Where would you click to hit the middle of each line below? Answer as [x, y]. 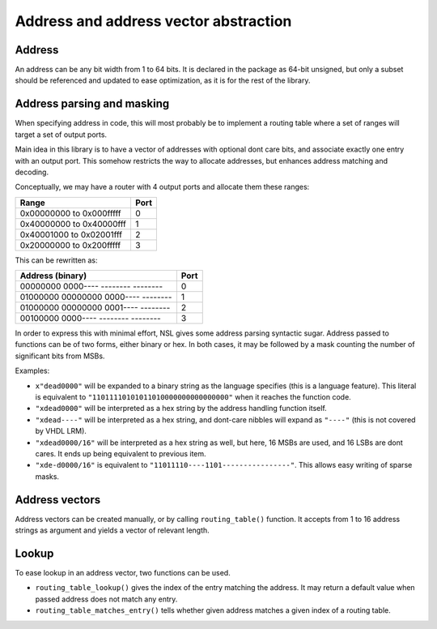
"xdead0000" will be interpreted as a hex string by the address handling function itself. [181, 409]
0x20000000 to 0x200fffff [70, 245]
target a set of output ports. [61, 135]
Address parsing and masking [92, 104]
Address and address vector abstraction [153, 21]
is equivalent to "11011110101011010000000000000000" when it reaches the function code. [193, 397]
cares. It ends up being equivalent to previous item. [121, 454]
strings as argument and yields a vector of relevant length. [112, 530]
